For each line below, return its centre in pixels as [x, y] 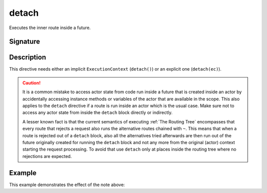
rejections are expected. [47, 156]
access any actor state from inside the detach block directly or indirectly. [97, 113]
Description [28, 58]
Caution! [32, 83]
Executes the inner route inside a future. [50, 28]
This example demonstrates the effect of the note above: [67, 185]
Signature [25, 42]
